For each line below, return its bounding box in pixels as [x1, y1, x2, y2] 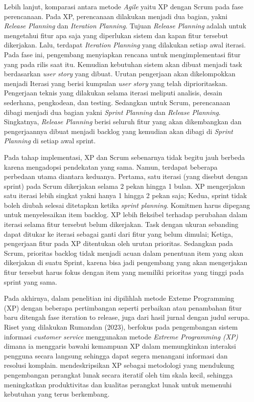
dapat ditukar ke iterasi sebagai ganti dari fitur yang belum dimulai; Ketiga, [4, 228, 233, 239]
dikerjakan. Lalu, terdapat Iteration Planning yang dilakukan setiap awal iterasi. [4, 40, 246, 50]
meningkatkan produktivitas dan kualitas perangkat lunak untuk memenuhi [4, 379, 232, 389]
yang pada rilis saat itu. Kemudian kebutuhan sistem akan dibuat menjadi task [4, 59, 242, 69]
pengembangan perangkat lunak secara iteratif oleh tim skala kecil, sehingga [4, 369, 233, 380]
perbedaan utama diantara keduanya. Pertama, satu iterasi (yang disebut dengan [4, 171, 248, 181]
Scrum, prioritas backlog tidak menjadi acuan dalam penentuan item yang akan [4, 247, 244, 258]
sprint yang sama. [4, 276, 57, 287]
